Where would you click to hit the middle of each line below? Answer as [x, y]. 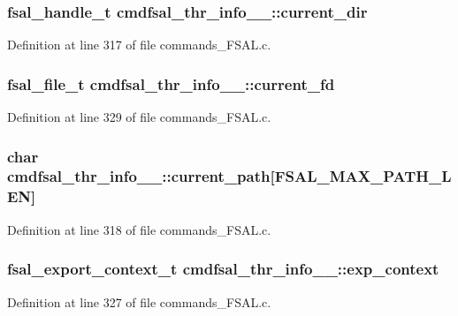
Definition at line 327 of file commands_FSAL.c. [139, 301]
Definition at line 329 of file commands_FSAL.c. [139, 117]
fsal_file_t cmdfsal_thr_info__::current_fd [171, 83]
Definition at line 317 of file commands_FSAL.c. [139, 45]
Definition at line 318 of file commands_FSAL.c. [139, 229]
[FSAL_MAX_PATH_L [361, 176]
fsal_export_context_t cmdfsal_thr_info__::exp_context [223, 269]
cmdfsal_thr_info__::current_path [139, 176]
